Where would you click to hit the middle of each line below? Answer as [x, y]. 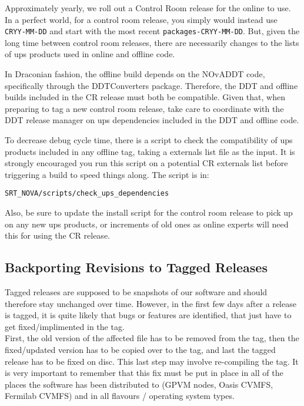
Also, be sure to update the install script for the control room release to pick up [149, 212]
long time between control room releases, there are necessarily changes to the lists [152, 42]
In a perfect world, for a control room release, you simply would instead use [141, 19]
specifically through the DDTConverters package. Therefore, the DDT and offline [151, 85]
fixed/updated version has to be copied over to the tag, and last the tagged [140, 349]
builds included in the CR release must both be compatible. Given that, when [145, 97]
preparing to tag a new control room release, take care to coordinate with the [144, 108]
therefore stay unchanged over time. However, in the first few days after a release [151, 303]
